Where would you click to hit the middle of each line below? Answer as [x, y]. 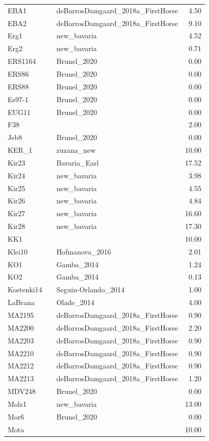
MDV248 [22, 391]
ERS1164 [22, 61]
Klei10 [18, 251]
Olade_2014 [75, 302]
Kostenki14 [25, 289]
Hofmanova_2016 [84, 251]
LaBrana [21, 302]
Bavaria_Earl [77, 162]
